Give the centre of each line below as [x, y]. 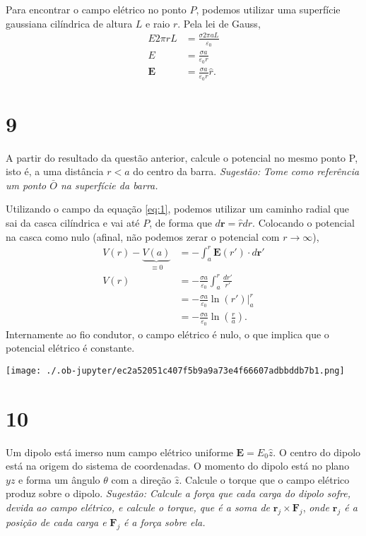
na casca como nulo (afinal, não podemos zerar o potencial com [143, 236]
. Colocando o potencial [303, 223]
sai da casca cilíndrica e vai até [73, 223]
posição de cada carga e [56, 522]
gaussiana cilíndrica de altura [69, 23]
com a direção [141, 479]
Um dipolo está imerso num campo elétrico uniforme [119, 452]
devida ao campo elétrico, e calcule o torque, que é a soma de [138, 507]
